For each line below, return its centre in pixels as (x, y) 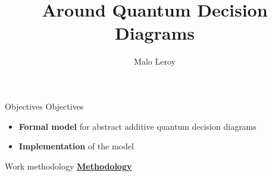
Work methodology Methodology (68, 166)
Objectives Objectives (44, 106)
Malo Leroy (155, 61)
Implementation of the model (76, 146)
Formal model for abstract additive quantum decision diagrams (137, 126)
